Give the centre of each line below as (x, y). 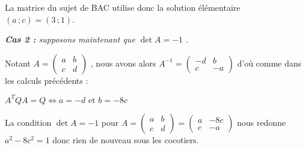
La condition (28, 122)
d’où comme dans (269, 63)
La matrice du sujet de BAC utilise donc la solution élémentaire (123, 7)
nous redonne (262, 122)
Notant (18, 63)
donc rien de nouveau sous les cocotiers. (126, 139)
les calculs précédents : (47, 80)
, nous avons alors (123, 63)
